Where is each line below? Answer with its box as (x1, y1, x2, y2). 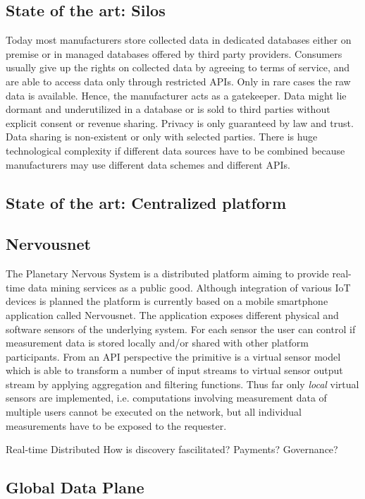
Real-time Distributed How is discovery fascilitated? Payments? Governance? (6, 442, 338, 457)
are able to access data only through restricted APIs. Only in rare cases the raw (6, 73, 351, 88)
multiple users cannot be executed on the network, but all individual (6, 404, 302, 419)
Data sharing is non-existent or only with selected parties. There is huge (6, 129, 318, 144)
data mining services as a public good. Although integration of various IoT (27, 279, 351, 294)
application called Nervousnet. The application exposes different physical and (6, 307, 339, 322)
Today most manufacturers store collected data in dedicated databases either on (6, 32, 352, 47)
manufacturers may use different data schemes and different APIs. (6, 157, 290, 172)
